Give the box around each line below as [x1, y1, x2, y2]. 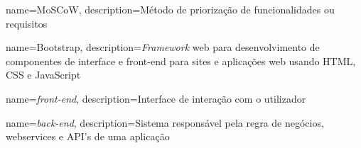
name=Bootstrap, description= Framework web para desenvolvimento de [6, 40, 320, 55]
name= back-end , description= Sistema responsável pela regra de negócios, [6, 115, 324, 130]
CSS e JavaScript [6, 67, 81, 82]
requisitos [6, 16, 48, 30]
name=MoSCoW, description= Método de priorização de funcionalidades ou [6, 2, 335, 16]
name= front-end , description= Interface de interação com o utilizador [6, 91, 306, 106]
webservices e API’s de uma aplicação [6, 129, 170, 144]
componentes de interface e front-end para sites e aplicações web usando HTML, [6, 53, 356, 68]
